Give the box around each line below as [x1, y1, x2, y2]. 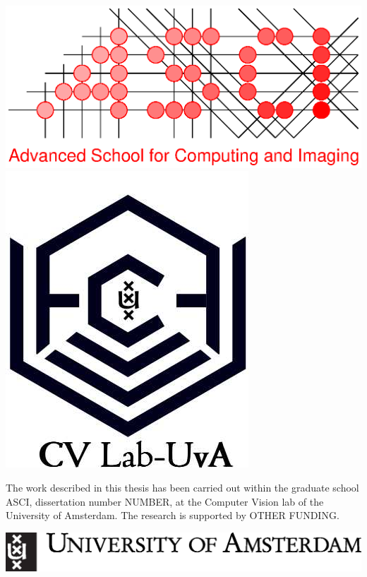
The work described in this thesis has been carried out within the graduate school [6, 480, 359, 494]
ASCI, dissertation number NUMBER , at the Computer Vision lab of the [6, 494, 324, 508]
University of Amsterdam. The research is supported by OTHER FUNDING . [6, 508, 339, 523]
